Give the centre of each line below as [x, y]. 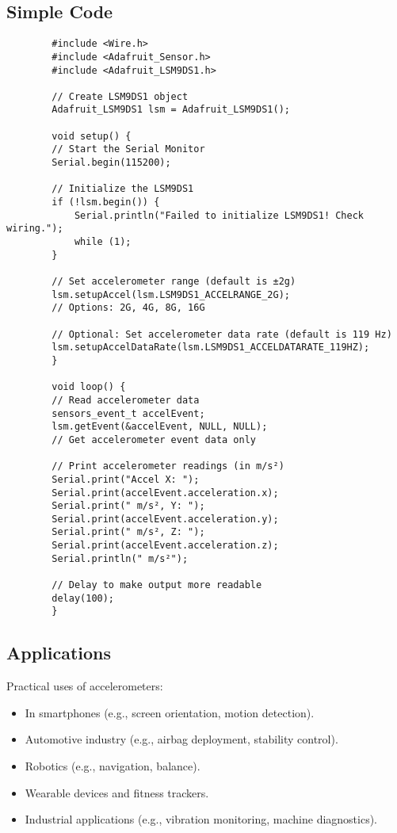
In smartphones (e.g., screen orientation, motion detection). [170, 712]
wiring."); [35, 229]
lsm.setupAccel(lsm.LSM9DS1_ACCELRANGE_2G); [171, 294]
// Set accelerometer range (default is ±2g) [174, 282]
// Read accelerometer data [126, 400]
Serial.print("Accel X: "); [126, 479]
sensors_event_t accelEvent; [128, 413]
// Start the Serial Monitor [128, 149]
